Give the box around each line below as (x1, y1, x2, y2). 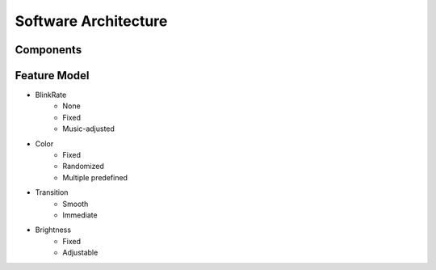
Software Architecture (15, 12, 168, 30)
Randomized (62, 162, 104, 171)
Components (15, 43, 82, 57)
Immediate (62, 210, 98, 220)
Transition (35, 188, 69, 197)
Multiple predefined (62, 172, 128, 182)
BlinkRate (35, 90, 67, 100)
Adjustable (62, 247, 99, 258)
